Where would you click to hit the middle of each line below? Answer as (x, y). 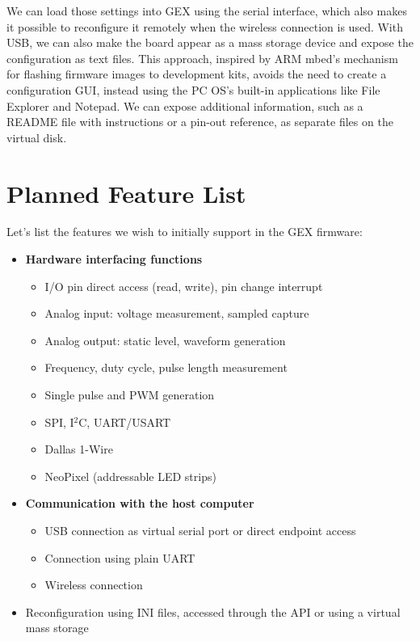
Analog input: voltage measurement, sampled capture (177, 313)
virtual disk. (37, 137)
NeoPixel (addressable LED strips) (130, 476)
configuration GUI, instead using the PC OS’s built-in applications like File (193, 89)
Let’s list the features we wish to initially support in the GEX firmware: (185, 232)
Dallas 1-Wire (79, 449)
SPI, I (59, 422)
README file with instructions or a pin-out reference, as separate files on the (200, 122)
